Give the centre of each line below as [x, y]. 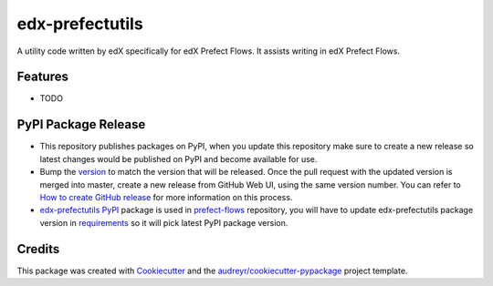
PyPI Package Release [81, 124]
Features [42, 77]
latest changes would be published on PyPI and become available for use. [178, 158]
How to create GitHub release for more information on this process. [166, 197]
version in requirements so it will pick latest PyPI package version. [164, 222]
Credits [38, 249]
